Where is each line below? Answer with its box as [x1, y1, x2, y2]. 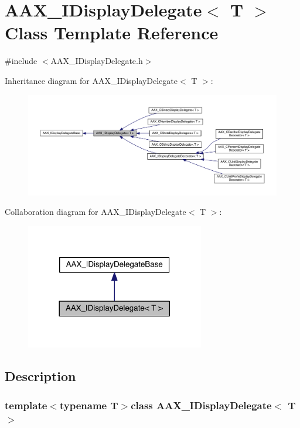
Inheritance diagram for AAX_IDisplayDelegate [5, 74, 178, 86]
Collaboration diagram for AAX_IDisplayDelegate [5, 205, 186, 218]
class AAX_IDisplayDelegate [131, 397, 272, 412]
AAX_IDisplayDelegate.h [50, 55, 143, 67]
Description [5, 367, 76, 385]
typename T [59, 397, 118, 412]
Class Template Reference [5, 21, 219, 45]
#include [5, 55, 37, 67]
